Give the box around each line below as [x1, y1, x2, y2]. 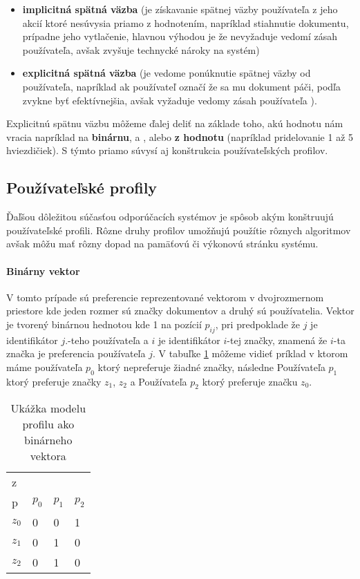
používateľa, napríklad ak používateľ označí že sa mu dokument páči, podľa [22, 79, 341, 93]
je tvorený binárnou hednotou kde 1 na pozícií [6, 316, 202, 331]
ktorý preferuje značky [6, 374, 102, 388]
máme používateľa [6, 359, 83, 374]
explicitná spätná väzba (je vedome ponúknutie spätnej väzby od [22, 66, 311, 80]
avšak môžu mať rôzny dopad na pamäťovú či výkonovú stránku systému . [6, 236, 319, 251]
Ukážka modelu [10, 400, 86, 417]
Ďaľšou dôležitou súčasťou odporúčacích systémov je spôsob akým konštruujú [6, 209, 334, 224]
